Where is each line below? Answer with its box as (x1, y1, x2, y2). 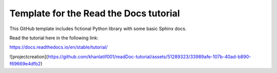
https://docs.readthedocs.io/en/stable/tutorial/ (9, 44, 108, 51)
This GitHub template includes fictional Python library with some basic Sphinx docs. (9, 26, 187, 32)
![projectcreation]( (9, 54, 48, 60)
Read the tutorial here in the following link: (9, 35, 98, 41)
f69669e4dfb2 (9, 61, 41, 67)
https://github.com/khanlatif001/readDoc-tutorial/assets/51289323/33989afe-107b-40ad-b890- (48, 54, 251, 60)
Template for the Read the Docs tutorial (9, 8, 180, 19)
